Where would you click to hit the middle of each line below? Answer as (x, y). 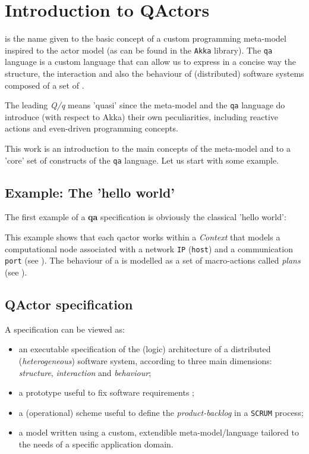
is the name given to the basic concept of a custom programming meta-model (146, 38)
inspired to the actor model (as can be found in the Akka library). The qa (139, 50)
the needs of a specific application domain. (96, 444)
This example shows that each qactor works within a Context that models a (143, 237)
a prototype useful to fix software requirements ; (106, 392)
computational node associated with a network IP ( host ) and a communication (149, 248)
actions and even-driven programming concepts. (92, 128)
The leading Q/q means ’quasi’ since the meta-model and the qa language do (145, 105)
